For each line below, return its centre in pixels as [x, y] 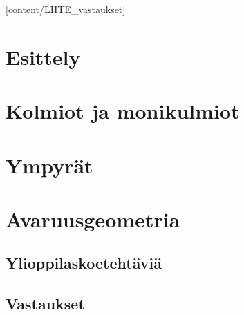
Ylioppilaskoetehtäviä [84, 263]
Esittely [43, 56]
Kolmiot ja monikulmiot [123, 111]
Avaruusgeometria [93, 219]
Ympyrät [49, 165]
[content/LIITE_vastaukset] [66, 9]
